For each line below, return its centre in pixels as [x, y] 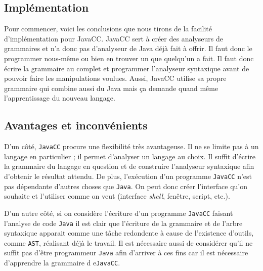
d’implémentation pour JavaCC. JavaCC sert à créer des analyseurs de [114, 38]
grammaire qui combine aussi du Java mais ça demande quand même [111, 88]
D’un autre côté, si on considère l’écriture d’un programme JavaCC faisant [119, 213]
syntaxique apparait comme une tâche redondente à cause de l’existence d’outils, [129, 233]
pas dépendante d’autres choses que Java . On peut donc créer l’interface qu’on [126, 186]
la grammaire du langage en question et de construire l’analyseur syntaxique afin [129, 166]
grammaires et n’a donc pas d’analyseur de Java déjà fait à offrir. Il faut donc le [128, 48]
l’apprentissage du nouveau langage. [60, 98]
